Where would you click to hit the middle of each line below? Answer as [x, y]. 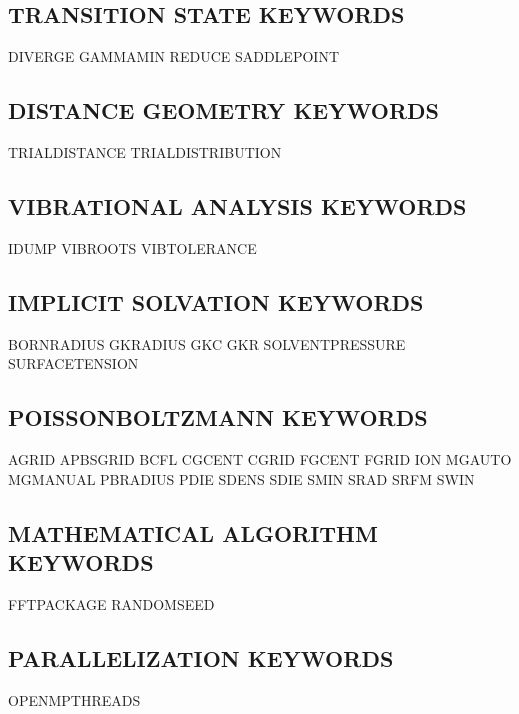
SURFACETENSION [73, 363]
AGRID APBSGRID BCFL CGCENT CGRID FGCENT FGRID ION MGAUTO [260, 458]
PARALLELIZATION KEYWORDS [201, 657]
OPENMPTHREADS [74, 699]
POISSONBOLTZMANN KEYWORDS [218, 417]
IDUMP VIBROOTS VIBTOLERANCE [132, 247]
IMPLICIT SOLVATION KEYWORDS [216, 301]
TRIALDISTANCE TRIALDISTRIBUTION [145, 152]
